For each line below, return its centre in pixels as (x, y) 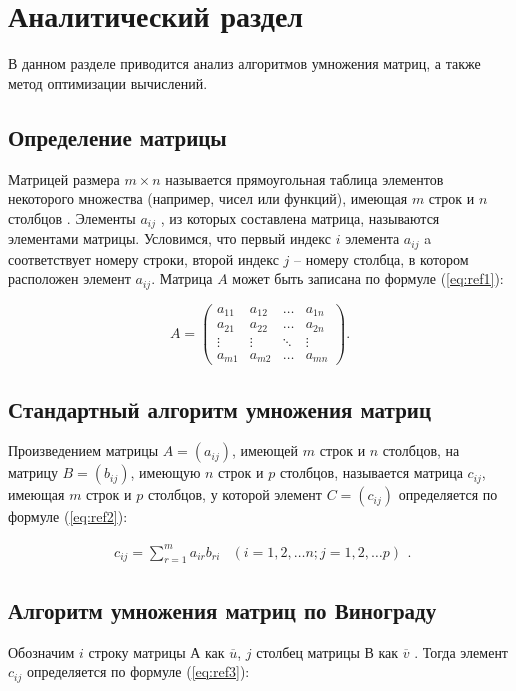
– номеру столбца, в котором (381, 258)
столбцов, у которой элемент (234, 494)
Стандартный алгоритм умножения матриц (220, 408)
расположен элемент (69, 278)
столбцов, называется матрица (371, 472)
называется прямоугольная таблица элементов (304, 178)
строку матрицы (137, 651)
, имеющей (265, 450)
